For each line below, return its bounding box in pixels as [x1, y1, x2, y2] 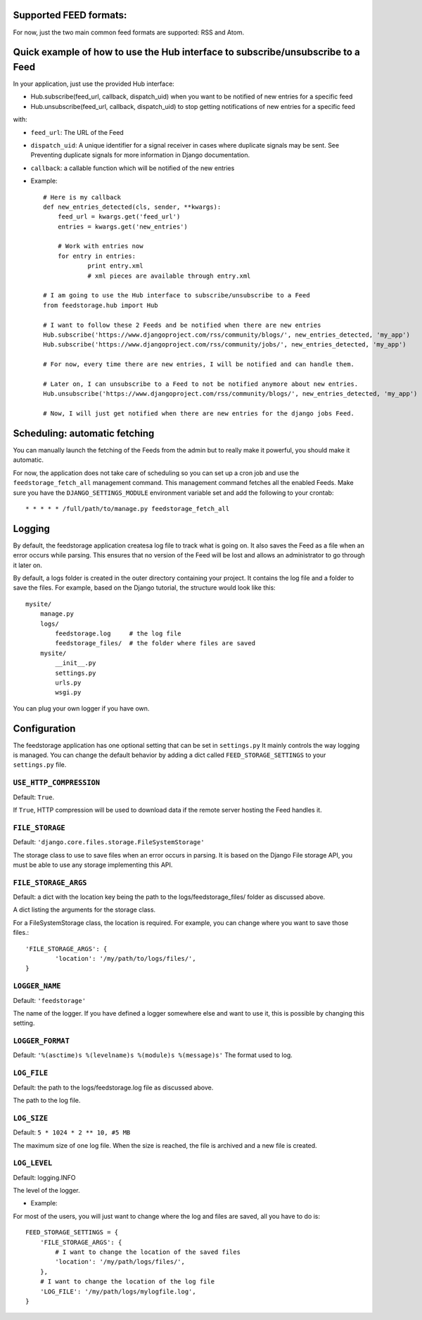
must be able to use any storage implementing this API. [13, 860, 173, 869]
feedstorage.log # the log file [55, 630, 182, 638]
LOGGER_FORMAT [13, 1037, 70, 1046]
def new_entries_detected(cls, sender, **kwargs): [43, 202, 222, 211]
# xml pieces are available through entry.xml [87, 271, 251, 280]
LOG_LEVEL [13, 1158, 53, 1168]
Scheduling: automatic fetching [13, 427, 155, 439]
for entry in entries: [57, 252, 136, 260]
